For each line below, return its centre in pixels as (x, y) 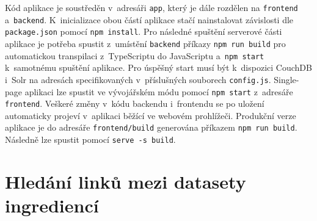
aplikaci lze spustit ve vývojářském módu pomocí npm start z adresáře (159, 91)
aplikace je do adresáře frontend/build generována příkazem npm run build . (151, 127)
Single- (286, 79)
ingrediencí (52, 205)
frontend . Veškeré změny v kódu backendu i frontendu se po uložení (135, 103)
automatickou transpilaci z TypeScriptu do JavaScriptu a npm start (135, 55)
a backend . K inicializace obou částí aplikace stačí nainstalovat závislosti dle (149, 19)
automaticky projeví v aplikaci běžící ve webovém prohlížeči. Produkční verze (151, 115)
